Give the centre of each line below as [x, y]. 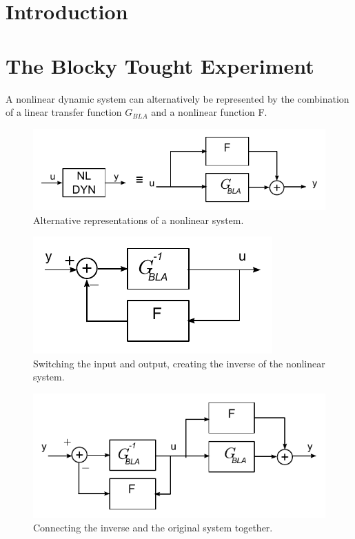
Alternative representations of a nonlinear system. [139, 220]
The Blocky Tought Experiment [160, 65]
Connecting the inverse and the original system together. [153, 528]
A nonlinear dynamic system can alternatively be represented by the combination [177, 98]
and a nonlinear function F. [209, 112]
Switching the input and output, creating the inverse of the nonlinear [179, 363]
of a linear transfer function [64, 112]
